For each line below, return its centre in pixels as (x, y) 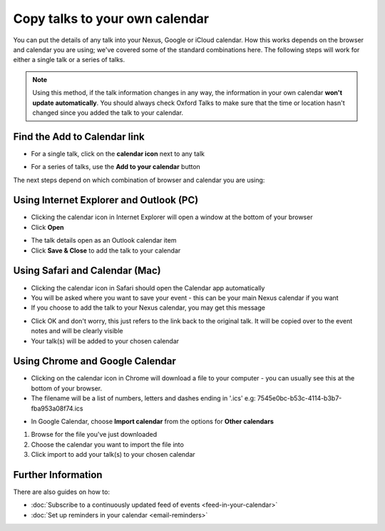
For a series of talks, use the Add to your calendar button (116, 167)
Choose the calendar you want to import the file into (108, 444)
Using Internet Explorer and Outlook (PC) (106, 200)
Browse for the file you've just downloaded (94, 435)
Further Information (58, 475)
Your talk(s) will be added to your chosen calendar (105, 341)
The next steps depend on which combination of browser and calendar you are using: (139, 180)
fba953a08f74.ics (57, 408)
